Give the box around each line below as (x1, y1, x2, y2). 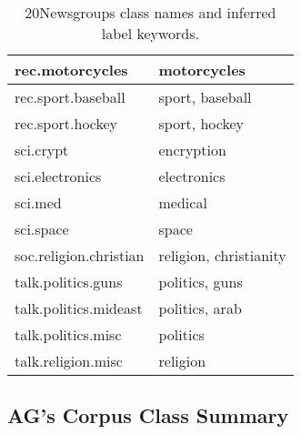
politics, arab (158, 298, 242, 318)
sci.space (15, 218, 69, 239)
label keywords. (101, 23, 199, 44)
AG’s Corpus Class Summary (7, 401, 289, 429)
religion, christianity (158, 245, 286, 266)
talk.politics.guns (15, 271, 123, 292)
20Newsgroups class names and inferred (25, 2, 276, 23)
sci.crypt (15, 139, 69, 160)
